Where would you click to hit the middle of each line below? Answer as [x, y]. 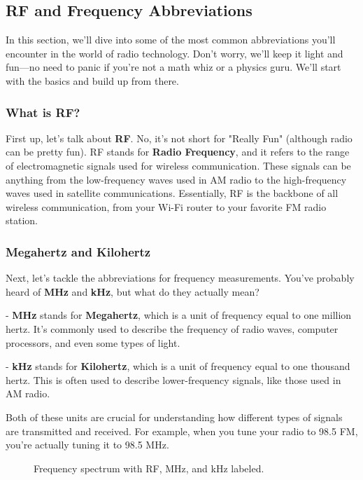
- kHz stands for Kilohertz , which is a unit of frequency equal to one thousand [178, 366]
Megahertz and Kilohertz [78, 251]
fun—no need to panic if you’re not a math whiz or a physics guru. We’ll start [173, 67]
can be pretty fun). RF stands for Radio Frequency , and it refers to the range [178, 152]
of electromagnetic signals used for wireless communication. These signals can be [178, 165]
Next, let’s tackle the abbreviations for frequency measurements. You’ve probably [180, 278]
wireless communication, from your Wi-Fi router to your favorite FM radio [166, 206]
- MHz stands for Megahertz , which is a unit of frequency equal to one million [179, 315]
